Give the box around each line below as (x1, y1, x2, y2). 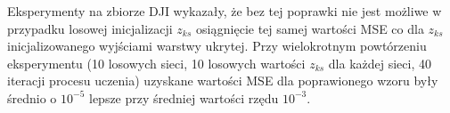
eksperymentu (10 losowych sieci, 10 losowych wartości (7, 53, 306, 72)
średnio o (7, 88, 57, 107)
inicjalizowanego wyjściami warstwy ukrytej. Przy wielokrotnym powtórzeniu (7, 36, 427, 55)
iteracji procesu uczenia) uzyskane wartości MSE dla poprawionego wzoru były (7, 71, 438, 90)
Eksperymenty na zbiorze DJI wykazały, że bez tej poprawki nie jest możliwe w (7, 2, 442, 20)
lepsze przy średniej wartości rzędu (88, 88, 279, 107)
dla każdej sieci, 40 (328, 53, 431, 72)
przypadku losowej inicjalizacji (7, 19, 173, 37)
